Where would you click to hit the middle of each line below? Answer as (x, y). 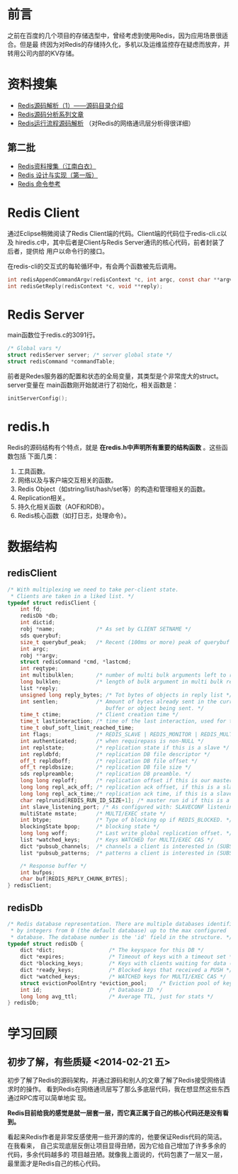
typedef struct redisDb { (45, 944)
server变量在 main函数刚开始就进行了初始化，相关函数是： (93, 385)
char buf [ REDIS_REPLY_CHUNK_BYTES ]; (74, 879)
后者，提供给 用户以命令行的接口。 (58, 251)
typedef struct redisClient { (52, 603)
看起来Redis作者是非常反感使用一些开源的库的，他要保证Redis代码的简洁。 (117, 1137)
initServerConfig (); (38, 398)
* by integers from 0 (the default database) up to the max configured (118, 930)
